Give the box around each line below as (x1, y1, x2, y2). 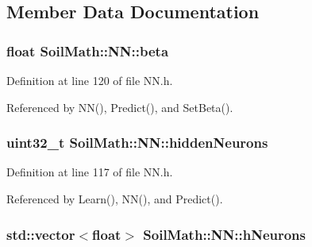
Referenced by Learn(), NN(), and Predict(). (6, 191, 223, 206)
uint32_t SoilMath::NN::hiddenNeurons (6, 133, 268, 152)
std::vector (6, 224, 75, 244)
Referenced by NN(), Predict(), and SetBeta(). (6, 98, 233, 115)
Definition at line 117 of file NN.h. (6, 164, 173, 180)
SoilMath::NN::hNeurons (143, 224, 306, 244)
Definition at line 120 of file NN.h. (6, 72, 173, 88)
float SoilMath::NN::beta (6, 41, 169, 60)
